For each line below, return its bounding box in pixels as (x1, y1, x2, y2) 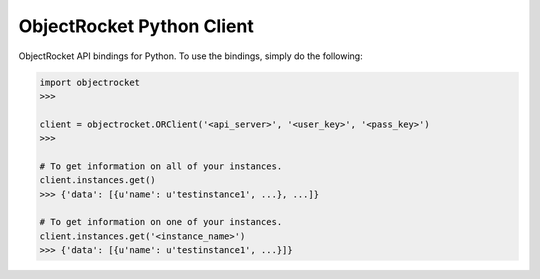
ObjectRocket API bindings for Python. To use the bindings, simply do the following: (18, 50, 364, 62)
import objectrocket (39, 76, 140, 88)
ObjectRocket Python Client (18, 15, 254, 37)
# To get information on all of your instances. (39, 160, 283, 172)
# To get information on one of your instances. (39, 216, 283, 228)
